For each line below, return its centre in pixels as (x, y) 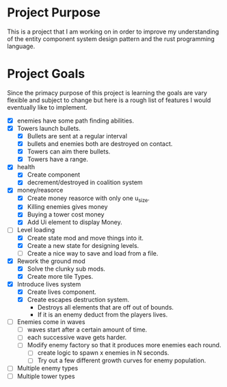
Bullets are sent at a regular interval (77, 136)
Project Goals (46, 74)
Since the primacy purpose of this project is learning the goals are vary (107, 92)
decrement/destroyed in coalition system (85, 182)
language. (21, 46)
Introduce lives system (49, 284)
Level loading (36, 230)
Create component (54, 175)
